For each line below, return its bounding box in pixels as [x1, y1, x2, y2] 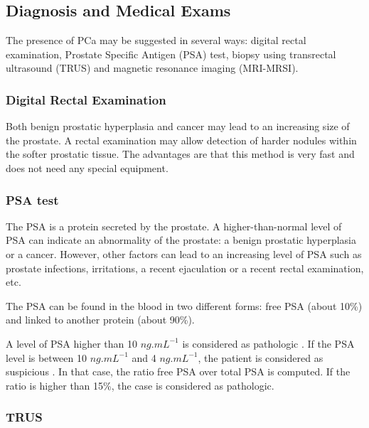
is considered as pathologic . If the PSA [182, 336, 355, 351]
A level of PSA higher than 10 [6, 336, 137, 351]
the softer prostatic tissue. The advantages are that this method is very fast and [6, 146, 355, 161]
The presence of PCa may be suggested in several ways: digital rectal [6, 33, 306, 48]
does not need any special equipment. [6, 160, 169, 175]
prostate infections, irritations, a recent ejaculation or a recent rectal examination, [6, 260, 364, 275]
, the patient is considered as [198, 350, 323, 365]
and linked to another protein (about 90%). [6, 312, 195, 327]
